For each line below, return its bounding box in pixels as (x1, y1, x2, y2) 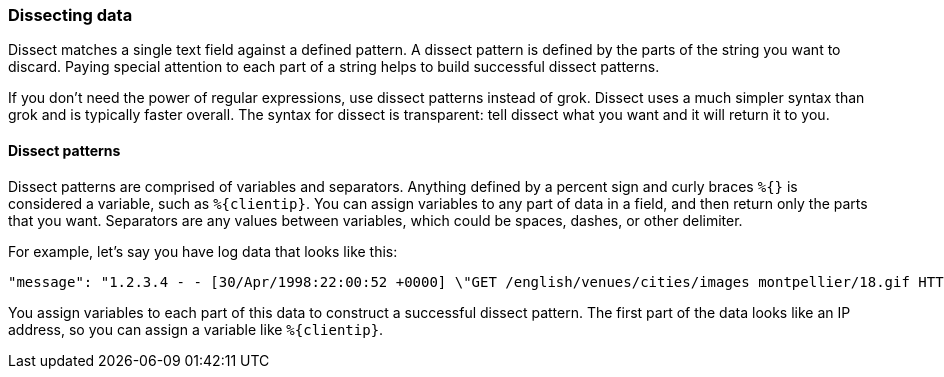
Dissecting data (8, 5, 133, 25)
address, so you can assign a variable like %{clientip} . (8, 320, 384, 338)
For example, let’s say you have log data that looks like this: (8, 242, 398, 260)
